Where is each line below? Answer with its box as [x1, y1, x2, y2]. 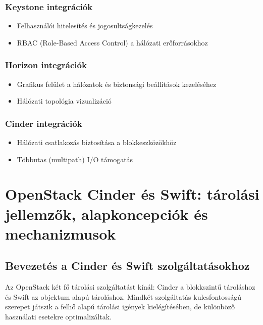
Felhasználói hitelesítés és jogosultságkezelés [17, 20, 153, 31]
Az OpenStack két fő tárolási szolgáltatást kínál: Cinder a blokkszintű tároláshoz [5, 282, 255, 292]
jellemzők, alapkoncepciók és [5, 203, 208, 224]
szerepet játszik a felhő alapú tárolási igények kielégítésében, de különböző [5, 301, 235, 312]
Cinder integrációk [5, 117, 82, 129]
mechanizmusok [5, 223, 116, 244]
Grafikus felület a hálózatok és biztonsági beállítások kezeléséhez [17, 78, 217, 89]
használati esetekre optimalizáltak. [5, 311, 112, 321]
